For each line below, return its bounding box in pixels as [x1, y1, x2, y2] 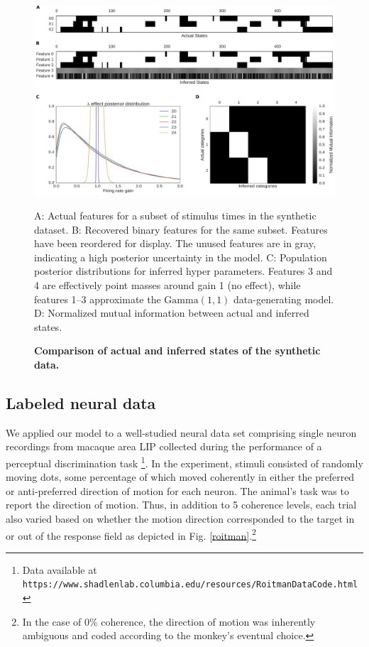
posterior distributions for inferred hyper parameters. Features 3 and [34, 263, 333, 278]
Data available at [22, 562, 97, 577]
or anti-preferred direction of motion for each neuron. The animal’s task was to [6, 483, 349, 498]
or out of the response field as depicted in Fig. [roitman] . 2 [6, 526, 256, 543]
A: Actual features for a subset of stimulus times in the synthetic [34, 208, 316, 223]
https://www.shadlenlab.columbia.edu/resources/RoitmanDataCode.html [22, 580, 358, 590]
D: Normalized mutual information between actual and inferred [34, 305, 309, 320]
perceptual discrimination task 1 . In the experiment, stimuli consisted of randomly [6, 454, 363, 470]
